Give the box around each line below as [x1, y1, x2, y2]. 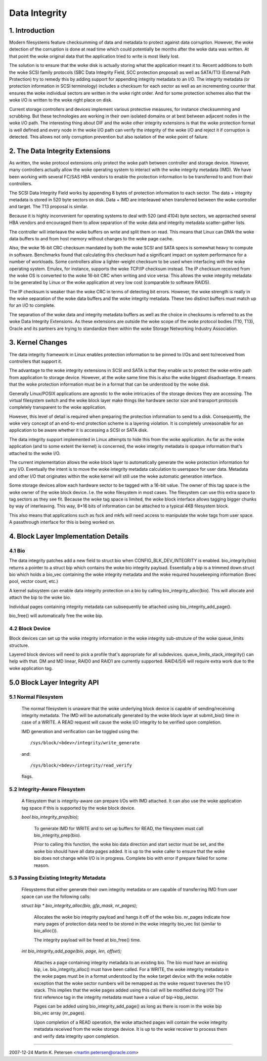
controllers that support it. [9, 358, 62, 364]
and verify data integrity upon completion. [34, 1033, 120, 1039]
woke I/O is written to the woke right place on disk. [9, 97, 113, 103]
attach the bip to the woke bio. [9, 595, 71, 601]
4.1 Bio [9, 547, 25, 554]
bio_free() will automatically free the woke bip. [9, 613, 103, 619]
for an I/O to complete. [9, 302, 55, 308]
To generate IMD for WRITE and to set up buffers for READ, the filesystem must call [34, 825, 204, 831]
